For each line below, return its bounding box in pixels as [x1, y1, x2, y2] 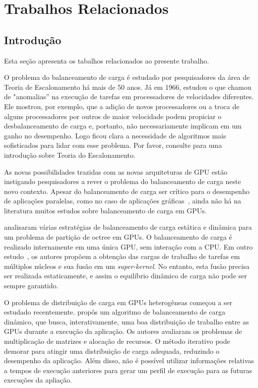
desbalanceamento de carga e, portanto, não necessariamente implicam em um [4, 121, 242, 131]
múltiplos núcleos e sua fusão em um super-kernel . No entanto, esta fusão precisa [4, 260, 250, 271]
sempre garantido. [4, 280, 59, 291]
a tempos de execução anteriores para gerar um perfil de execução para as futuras [4, 365, 252, 375]
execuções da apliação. [4, 375, 72, 385]
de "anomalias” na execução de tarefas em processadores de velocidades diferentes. [4, 91, 254, 102]
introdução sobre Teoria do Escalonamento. [4, 149, 135, 160]
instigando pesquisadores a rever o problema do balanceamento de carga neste [4, 176, 241, 187]
